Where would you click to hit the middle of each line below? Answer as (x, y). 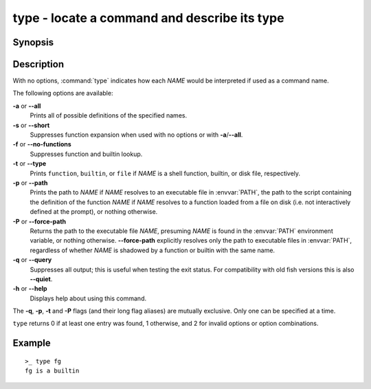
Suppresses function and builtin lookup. (86, 154)
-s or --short (31, 125)
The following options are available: (63, 93)
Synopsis (33, 42)
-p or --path (30, 183)
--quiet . (41, 279)
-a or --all (27, 106)
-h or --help (30, 289)
